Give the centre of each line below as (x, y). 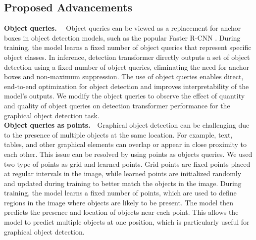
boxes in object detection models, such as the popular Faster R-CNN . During (122, 37)
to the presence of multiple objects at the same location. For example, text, (118, 134)
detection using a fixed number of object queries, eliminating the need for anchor (127, 67)
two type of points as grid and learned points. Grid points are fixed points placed (127, 164)
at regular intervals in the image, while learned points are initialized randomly (123, 173)
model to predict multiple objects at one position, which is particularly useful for (127, 222)
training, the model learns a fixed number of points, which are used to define (120, 193)
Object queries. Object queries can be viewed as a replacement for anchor (123, 28)
